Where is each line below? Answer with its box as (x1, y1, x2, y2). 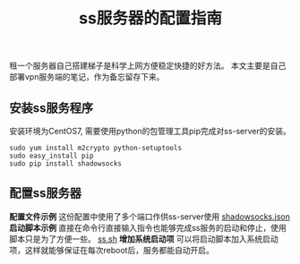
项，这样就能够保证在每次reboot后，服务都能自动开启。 (9, 244, 215, 255)
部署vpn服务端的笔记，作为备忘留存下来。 (9, 72, 165, 82)
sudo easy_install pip (9, 151, 94, 160)
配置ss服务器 (9, 185, 82, 201)
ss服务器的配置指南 (79, 8, 222, 29)
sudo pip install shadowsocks (9, 159, 123, 168)
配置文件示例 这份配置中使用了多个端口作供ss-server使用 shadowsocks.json (9, 211, 291, 222)
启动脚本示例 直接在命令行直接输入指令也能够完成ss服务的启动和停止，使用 (9, 222, 287, 233)
